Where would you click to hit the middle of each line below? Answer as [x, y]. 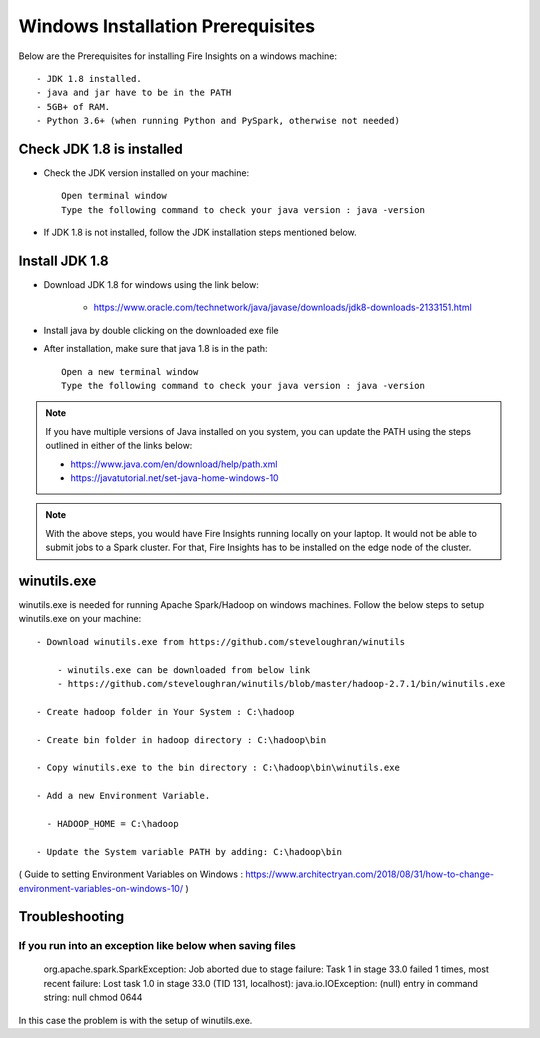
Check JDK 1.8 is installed [101, 148]
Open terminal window [114, 196]
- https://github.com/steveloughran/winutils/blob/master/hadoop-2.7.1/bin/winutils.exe [281, 684]
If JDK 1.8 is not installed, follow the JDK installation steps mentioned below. [200, 232]
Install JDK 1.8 [63, 261]
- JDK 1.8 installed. [89, 78]
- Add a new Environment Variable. [123, 796]
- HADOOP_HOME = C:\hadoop [112, 823]
